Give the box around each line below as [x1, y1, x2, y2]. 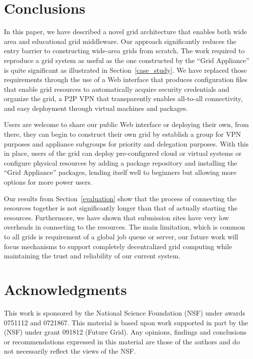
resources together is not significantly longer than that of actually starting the [4, 203, 238, 213]
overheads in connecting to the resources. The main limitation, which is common [4, 222, 245, 232]
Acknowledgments [4, 279, 127, 299]
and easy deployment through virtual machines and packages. [4, 103, 188, 113]
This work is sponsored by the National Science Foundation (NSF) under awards [4, 307, 246, 317]
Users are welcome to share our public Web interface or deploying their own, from [4, 119, 249, 129]
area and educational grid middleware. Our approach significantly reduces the [4, 36, 236, 46]
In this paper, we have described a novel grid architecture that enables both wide [4, 26, 247, 37]
